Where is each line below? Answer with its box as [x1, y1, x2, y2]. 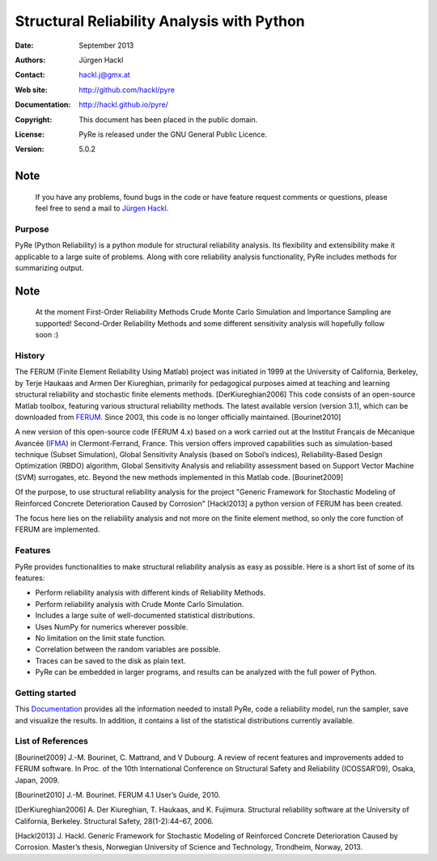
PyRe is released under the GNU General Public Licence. [78, 129, 268, 139]
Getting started [15, 687, 77, 698]
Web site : [15, 85, 48, 95]
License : [15, 129, 45, 139]
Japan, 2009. [15, 775, 60, 785]
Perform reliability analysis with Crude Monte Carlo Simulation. [35, 599, 244, 609]
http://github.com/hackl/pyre [78, 85, 176, 95]
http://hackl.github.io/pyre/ [78, 100, 169, 109]
